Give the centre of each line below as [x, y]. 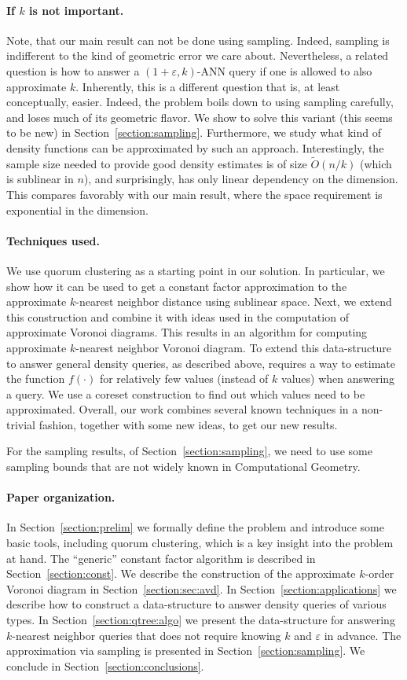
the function [36, 379]
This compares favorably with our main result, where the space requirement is [194, 194]
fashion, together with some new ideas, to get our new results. [188, 424]
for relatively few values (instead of [184, 379]
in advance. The [363, 635]
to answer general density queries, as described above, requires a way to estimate [201, 363]
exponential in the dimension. [77, 210]
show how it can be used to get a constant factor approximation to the [177, 286]
